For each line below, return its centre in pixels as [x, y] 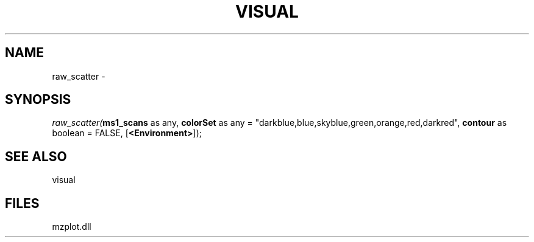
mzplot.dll [72, 227]
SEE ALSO [36, 156]
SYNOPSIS [38, 100]
